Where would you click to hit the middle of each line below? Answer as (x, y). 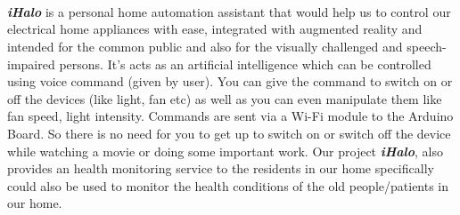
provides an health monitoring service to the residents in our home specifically (221, 168)
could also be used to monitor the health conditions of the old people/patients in (228, 185)
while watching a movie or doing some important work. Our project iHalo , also (225, 151)
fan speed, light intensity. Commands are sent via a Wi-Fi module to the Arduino (230, 116)
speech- (427, 46)
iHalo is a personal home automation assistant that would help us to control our (229, 11)
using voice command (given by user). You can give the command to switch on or (230, 81)
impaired (31, 64)
